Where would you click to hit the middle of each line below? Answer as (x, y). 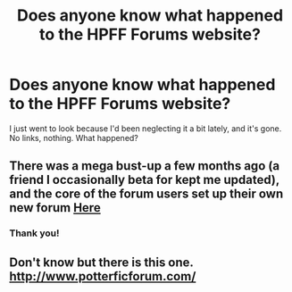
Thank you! (34, 233)
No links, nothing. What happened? (74, 138)
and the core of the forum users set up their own (146, 194)
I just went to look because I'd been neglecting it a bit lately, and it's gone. (146, 128)
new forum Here (55, 208)
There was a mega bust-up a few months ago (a (144, 166)
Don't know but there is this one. (101, 262)
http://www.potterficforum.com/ (103, 276)
